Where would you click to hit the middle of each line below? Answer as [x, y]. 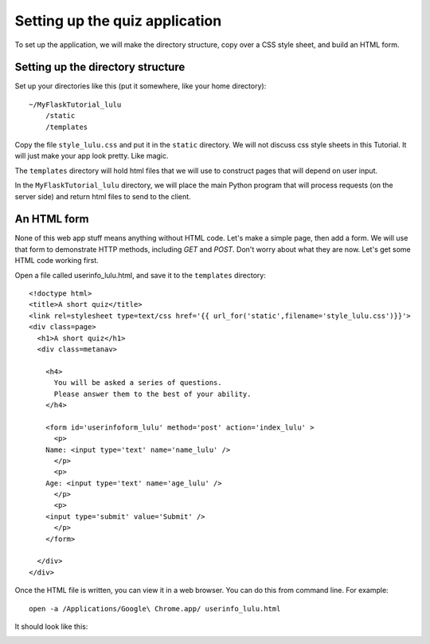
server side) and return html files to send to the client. [103, 196]
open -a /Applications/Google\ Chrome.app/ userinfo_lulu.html [155, 609]
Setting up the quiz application [118, 21]
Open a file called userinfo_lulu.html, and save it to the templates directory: [140, 275]
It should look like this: [51, 626]
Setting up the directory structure [100, 67]
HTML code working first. [57, 261]
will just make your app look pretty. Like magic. [92, 156]
